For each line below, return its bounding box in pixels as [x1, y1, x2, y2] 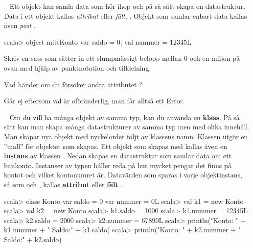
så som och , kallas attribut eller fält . [4, 179, 123, 189]
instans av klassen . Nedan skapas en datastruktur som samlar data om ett [4, 150, 232, 161]
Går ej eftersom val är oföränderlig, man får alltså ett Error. [4, 96, 185, 106]
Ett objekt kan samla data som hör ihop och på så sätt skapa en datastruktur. [9, 1, 246, 11]
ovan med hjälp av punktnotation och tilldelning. [4, 62, 151, 73]
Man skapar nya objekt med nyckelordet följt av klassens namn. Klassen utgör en [4, 131, 248, 141]
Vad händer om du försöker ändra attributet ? [4, 79, 142, 89]
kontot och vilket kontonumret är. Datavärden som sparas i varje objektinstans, [4, 170, 242, 180]
